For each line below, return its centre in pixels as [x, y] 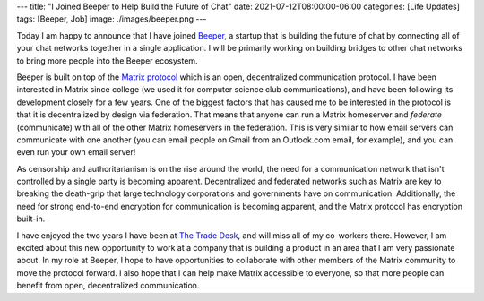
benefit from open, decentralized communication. [108, 286]
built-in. [31, 219]
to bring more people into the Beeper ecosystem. [107, 60]
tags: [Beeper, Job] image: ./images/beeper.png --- [112, 19]
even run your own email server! [76, 152]
